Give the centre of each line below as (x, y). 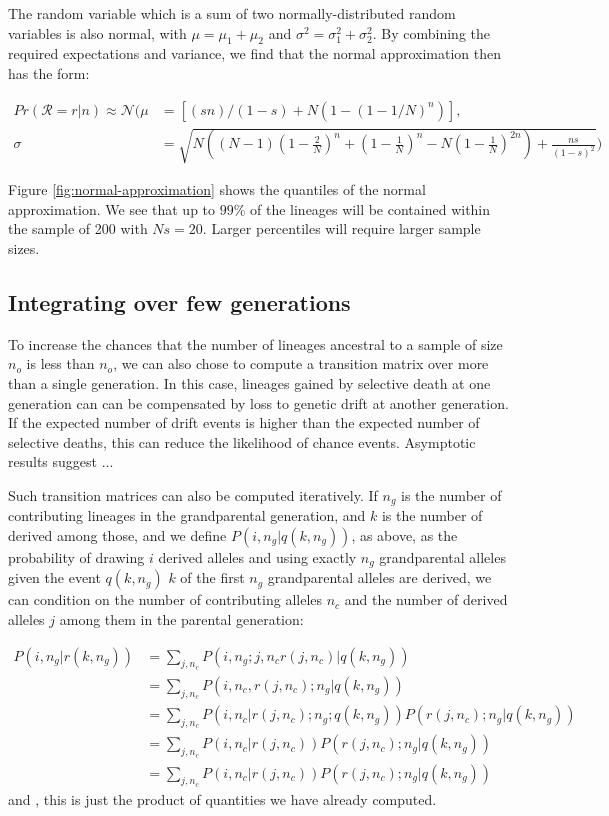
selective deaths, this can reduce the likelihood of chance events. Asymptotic (242, 441)
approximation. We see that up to (112, 208)
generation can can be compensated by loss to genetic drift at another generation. (258, 402)
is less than (60, 363)
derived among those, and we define (117, 534)
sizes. (24, 247)
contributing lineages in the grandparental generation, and (187, 515)
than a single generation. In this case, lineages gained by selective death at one (249, 382)
